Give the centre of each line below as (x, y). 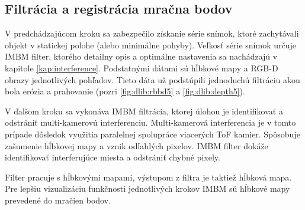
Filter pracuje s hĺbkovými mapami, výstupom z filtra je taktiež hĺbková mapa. (148, 177)
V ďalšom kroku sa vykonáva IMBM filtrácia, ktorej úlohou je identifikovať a (144, 111)
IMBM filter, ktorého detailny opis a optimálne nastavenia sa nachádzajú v (141, 56)
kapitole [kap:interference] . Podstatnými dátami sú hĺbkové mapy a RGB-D (142, 68)
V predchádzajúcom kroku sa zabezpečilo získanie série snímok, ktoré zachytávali (152, 33)
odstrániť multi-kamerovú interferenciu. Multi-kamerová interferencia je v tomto (150, 122)
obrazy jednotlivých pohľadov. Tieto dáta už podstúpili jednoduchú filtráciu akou (152, 79)
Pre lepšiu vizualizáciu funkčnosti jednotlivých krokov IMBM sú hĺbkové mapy (147, 188)
